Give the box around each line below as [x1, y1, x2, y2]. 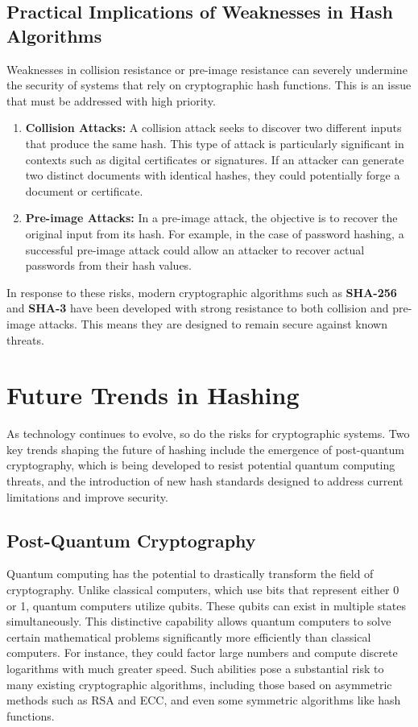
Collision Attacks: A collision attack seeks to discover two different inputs [25, 119, 402, 136]
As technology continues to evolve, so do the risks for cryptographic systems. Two [6, 425, 410, 442]
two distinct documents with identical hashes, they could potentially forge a [25, 167, 400, 184]
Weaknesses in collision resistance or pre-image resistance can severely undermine [6, 60, 408, 77]
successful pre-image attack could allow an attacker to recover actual [25, 241, 365, 258]
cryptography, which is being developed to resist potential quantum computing [6, 456, 395, 473]
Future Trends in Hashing [6, 378, 300, 411]
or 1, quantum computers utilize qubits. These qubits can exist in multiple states [6, 597, 407, 613]
